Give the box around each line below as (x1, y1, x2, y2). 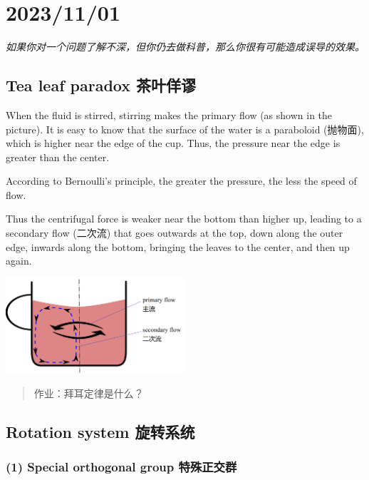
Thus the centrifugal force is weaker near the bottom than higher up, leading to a (6, 211, 362, 226)
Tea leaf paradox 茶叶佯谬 (6, 74, 197, 96)
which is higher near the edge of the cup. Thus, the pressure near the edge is (6, 136, 341, 150)
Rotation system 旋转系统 (6, 420, 195, 442)
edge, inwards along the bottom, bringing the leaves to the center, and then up (6, 239, 350, 254)
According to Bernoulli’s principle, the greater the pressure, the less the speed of (6, 173, 357, 188)
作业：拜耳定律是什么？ (33, 385, 144, 400)
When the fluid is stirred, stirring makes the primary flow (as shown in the (6, 107, 333, 122)
